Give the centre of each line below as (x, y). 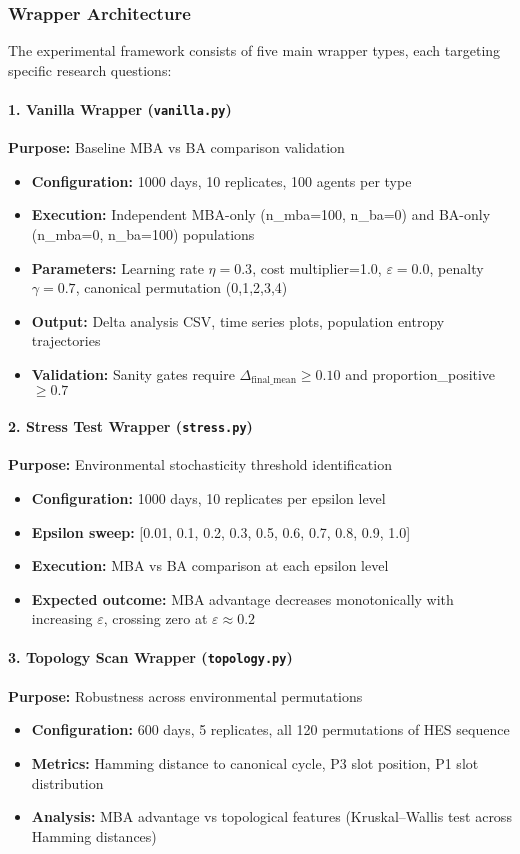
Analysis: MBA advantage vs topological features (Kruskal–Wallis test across (271, 816)
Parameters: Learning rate (117, 267)
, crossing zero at (155, 618)
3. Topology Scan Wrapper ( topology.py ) (150, 657)
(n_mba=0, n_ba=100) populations (143, 234)
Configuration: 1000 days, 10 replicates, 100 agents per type (221, 180)
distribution (67, 782)
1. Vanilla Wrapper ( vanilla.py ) (120, 109)
